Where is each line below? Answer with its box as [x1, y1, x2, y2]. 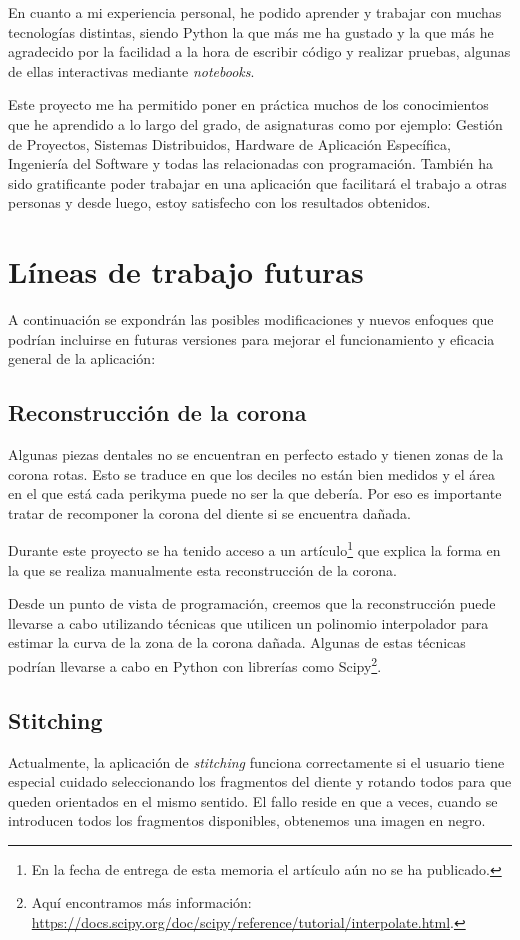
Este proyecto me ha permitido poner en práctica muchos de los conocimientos [8, 94, 489, 115]
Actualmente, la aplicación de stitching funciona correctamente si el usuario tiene [8, 751, 505, 772]
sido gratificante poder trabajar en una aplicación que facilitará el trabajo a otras [8, 172, 507, 193]
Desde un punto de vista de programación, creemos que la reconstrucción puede [8, 593, 496, 614]
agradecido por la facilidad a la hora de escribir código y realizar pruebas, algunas [8, 41, 511, 62]
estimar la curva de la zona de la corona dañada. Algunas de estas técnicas [8, 632, 466, 653]
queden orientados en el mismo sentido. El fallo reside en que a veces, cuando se [8, 790, 498, 811]
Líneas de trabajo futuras [8, 251, 364, 292]
